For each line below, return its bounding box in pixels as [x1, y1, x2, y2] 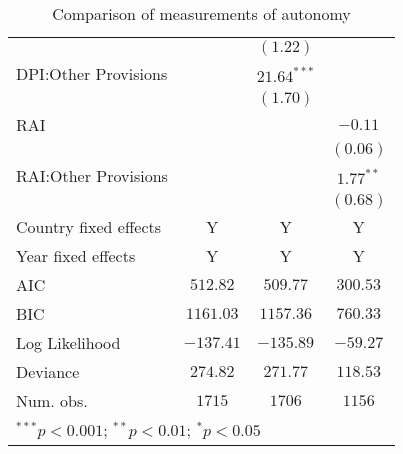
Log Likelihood [16, 331, 121, 354]
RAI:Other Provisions [16, 164, 168, 187]
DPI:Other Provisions [16, 62, 168, 85]
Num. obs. [16, 389, 88, 412]
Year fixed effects [16, 244, 136, 267]
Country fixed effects [16, 215, 162, 238]
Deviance [16, 360, 80, 383]
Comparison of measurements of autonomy [52, 2, 351, 25]
